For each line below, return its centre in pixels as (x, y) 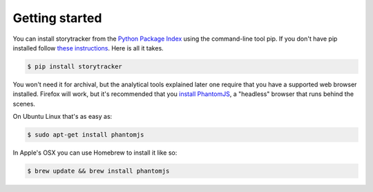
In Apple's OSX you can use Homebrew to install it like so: (95, 153)
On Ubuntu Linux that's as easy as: (63, 117)
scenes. (24, 104)
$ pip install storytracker (75, 66)
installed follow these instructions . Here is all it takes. (88, 48)
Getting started (57, 18)
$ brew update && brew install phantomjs (98, 171)
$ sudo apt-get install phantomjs (86, 135)
